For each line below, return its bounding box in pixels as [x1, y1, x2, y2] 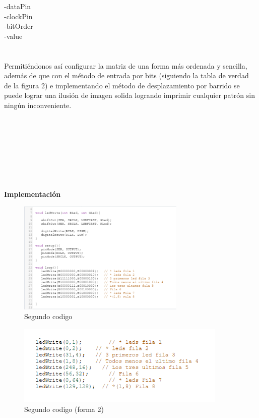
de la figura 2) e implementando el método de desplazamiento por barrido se [4, 80, 240, 90]
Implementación [4, 189, 61, 199]
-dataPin [4, 1, 31, 11]
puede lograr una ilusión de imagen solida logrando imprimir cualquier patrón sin [4, 90, 255, 100]
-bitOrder [4, 21, 33, 31]
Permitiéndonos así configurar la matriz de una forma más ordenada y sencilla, [4, 60, 247, 71]
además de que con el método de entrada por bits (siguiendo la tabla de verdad [4, 70, 249, 81]
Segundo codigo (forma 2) [24, 403, 104, 414]
